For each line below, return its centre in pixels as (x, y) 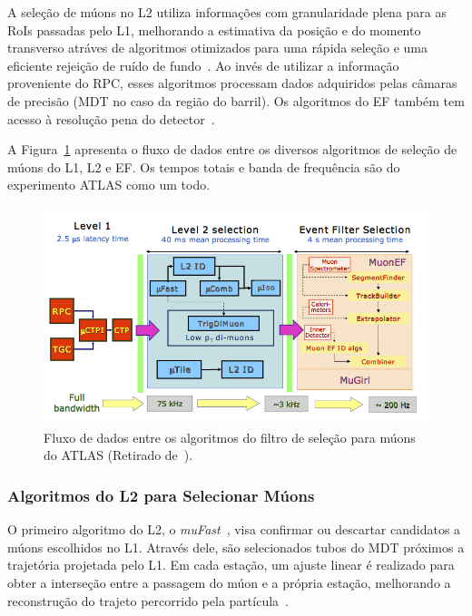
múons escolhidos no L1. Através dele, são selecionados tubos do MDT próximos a (236, 547)
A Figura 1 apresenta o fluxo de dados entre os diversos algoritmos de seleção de (232, 149)
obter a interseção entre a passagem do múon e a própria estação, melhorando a (229, 582)
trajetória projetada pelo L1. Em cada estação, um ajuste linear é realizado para (231, 565)
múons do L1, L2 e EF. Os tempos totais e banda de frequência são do (204, 166)
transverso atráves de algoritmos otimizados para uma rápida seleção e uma (218, 48)
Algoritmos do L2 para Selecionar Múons (161, 495)
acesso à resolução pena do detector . (111, 118)
